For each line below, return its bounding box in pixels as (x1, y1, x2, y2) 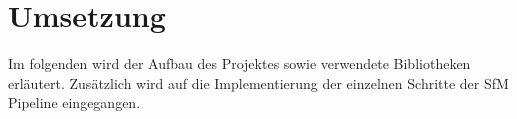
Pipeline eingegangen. (8, 92, 141, 113)
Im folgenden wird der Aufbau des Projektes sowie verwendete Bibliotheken (8, 53, 471, 74)
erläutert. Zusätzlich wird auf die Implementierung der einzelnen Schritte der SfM (8, 72, 509, 93)
